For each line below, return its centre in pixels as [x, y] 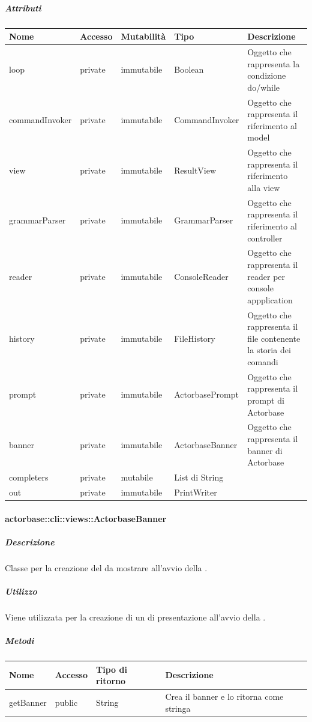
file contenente [274, 338]
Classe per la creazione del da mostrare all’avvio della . [106, 567]
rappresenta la [274, 63]
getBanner [28, 702]
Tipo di [112, 669]
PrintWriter [196, 492]
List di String [199, 477]
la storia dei [269, 350]
